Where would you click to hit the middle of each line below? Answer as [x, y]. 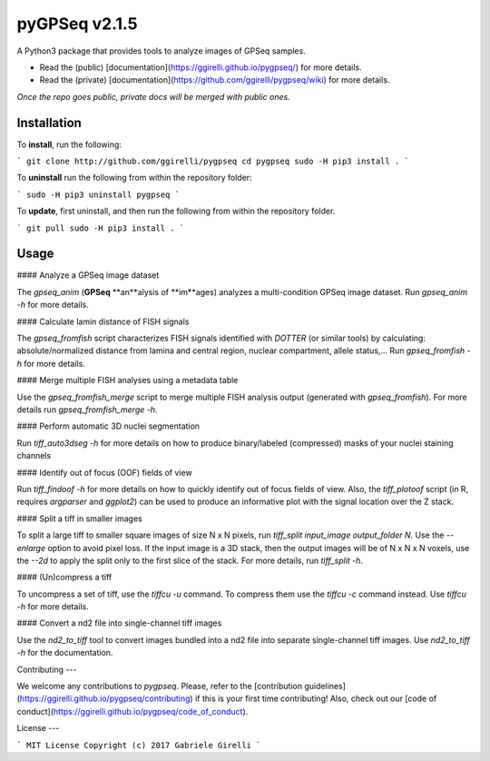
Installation [49, 123]
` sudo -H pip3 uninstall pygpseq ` [98, 194]
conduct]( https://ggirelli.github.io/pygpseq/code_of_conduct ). [132, 711]
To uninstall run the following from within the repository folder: [135, 178]
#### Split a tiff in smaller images [79, 519]
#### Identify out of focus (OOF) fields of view [104, 472]
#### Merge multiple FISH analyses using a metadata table [127, 380]
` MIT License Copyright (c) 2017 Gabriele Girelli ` [139, 745]
